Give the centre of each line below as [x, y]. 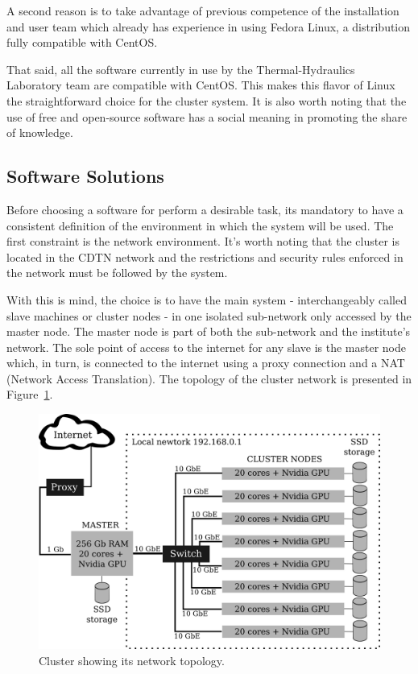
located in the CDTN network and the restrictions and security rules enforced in [205, 256]
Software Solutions [85, 176]
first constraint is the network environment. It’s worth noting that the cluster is [203, 241]
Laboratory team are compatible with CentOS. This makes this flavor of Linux [201, 85]
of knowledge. [40, 132]
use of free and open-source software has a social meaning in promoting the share [207, 116]
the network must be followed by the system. [117, 273]
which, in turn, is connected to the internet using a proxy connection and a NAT [206, 363]
